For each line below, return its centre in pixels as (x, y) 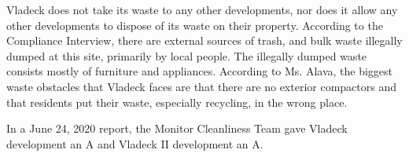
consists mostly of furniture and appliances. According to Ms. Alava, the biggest (200, 71)
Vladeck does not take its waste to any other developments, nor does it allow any (202, 9)
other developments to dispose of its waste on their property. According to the (195, 25)
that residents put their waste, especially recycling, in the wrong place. (177, 102)
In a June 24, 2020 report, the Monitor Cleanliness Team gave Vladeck (177, 128)
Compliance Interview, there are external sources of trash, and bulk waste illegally (204, 40)
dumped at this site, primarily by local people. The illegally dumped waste (187, 55)
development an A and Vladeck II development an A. (135, 143)
